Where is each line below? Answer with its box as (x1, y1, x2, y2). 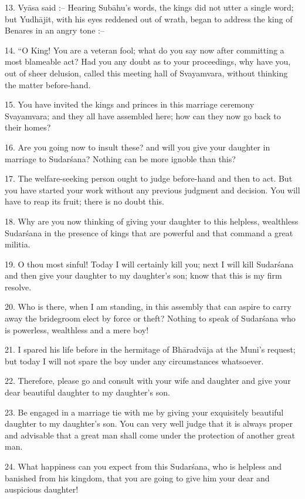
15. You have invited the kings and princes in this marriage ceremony (5, 98, 255, 110)
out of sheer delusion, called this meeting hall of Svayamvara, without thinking (5, 66, 288, 79)
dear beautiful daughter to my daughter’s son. (5, 386, 170, 398)
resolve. (5, 280, 32, 293)
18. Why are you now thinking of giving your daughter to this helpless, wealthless (5, 215, 299, 227)
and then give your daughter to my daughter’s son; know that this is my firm (5, 269, 282, 282)
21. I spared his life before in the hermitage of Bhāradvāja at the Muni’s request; (5, 343, 296, 356)
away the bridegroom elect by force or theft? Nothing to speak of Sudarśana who (5, 312, 296, 324)
